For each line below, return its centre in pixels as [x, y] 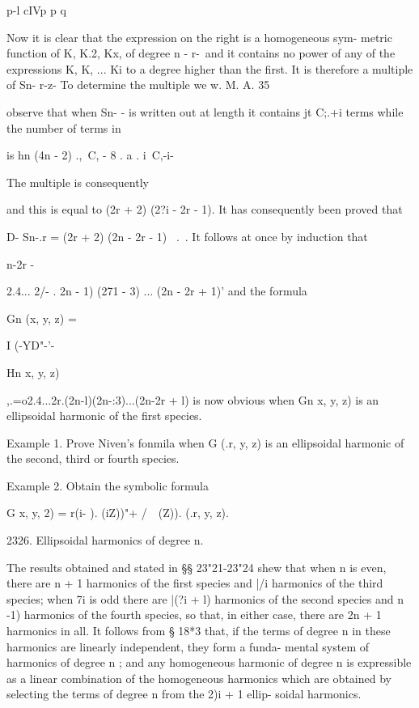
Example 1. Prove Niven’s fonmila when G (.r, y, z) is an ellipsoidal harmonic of [205, 442]
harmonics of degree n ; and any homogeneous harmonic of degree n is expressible [209, 662]
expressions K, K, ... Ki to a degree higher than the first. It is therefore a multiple [210, 68]
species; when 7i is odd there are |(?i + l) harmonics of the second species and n [205, 598]
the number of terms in [64, 127]
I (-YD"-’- [31, 345]
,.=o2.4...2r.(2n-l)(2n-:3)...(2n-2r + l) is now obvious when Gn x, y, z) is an [193, 399]
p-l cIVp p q [36, 10]
